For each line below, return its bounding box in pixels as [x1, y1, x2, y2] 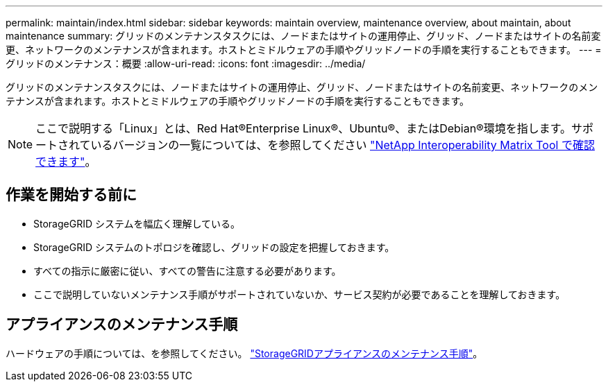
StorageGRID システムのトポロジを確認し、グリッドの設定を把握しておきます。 [33, 241, 395, 253]
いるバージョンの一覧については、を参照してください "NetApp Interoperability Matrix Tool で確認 [90, 138, 595, 152]
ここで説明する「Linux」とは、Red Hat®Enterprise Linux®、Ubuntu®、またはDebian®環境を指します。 [35, 121, 572, 135]
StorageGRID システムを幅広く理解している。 [33, 217, 241, 230]
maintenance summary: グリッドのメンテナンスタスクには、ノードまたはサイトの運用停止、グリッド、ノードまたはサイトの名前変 [6, 30, 601, 42]
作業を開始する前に [6, 186, 137, 204]
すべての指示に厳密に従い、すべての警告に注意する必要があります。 [33, 264, 341, 277]
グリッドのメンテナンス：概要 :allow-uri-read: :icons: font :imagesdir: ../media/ [6, 58, 366, 69]
